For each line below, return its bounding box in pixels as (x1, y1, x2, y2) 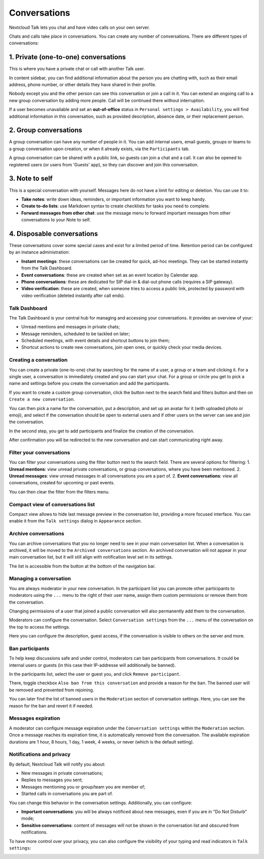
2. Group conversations (9, 126, 83, 135)
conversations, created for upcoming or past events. (9, 480, 115, 486)
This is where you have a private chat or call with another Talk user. (9, 66, 145, 72)
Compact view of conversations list (9, 501, 95, 508)
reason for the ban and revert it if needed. (9, 702, 93, 709)
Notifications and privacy (9, 751, 71, 758)
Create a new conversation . (9, 396, 75, 402)
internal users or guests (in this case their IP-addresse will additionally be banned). (9, 662, 176, 668)
